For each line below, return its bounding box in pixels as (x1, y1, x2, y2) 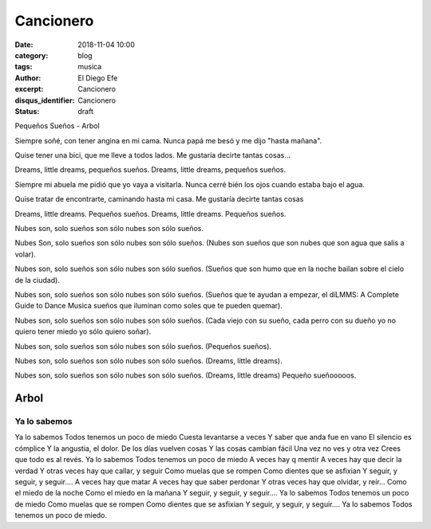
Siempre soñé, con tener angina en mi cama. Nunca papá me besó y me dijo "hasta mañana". (14, 135, 322, 145)
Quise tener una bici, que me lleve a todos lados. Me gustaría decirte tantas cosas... (14, 151, 291, 160)
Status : (14, 106, 40, 116)
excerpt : (14, 84, 44, 94)
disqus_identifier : (14, 96, 75, 105)
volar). (14, 249, 36, 259)
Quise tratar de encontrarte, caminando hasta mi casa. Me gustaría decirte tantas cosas (14, 194, 304, 204)
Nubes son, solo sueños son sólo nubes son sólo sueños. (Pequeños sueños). (14, 341, 271, 351)
